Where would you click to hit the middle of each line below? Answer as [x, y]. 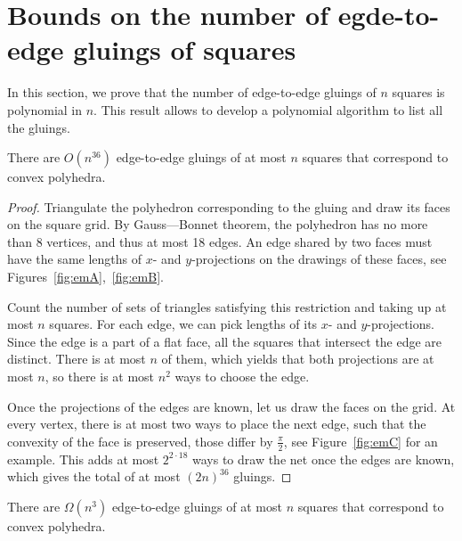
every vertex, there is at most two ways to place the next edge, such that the [217, 424]
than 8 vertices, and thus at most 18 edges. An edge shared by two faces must [220, 241]
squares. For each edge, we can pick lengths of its [183, 324]
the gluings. [39, 127]
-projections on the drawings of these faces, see [319, 259]
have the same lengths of [75, 259]
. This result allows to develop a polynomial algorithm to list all [268, 109]
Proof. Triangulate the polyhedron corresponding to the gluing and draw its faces [229, 206]
